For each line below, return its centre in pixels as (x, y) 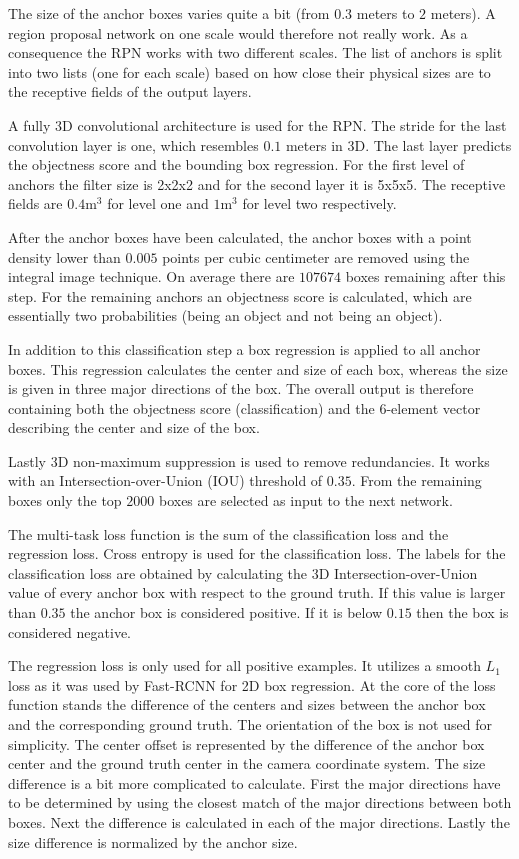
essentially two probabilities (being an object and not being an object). (225, 315)
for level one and (158, 203)
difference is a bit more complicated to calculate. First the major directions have (254, 782)
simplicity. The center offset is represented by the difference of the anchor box (246, 743)
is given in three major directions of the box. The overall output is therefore (241, 388)
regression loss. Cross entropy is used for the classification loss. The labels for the (257, 553)
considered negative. (70, 631)
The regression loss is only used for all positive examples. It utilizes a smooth (244, 665)
